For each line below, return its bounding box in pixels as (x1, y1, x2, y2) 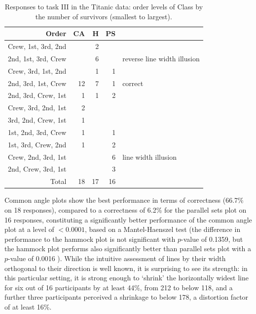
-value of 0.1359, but (181, 233, 243, 244)
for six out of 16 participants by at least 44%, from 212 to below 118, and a (4, 282, 233, 292)
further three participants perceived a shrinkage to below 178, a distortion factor (4, 292, 249, 302)
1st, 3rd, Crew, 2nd (8, 139, 67, 149)
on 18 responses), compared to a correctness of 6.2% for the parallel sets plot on (4, 205, 247, 215)
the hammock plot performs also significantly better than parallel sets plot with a (4, 243, 251, 254)
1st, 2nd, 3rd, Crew (8, 127, 67, 137)
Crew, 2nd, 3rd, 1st (8, 151, 67, 162)
